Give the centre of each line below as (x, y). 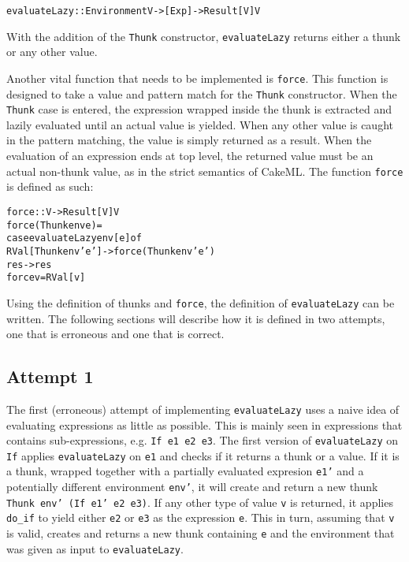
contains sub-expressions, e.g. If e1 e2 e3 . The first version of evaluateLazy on (203, 440)
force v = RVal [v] (46, 278)
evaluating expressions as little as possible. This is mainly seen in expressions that (204, 424)
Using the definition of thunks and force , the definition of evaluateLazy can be (201, 302)
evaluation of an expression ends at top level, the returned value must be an (190, 156)
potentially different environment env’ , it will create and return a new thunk (192, 487)
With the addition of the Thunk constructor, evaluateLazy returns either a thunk (204, 36)
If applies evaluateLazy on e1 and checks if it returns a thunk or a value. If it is (203, 455)
